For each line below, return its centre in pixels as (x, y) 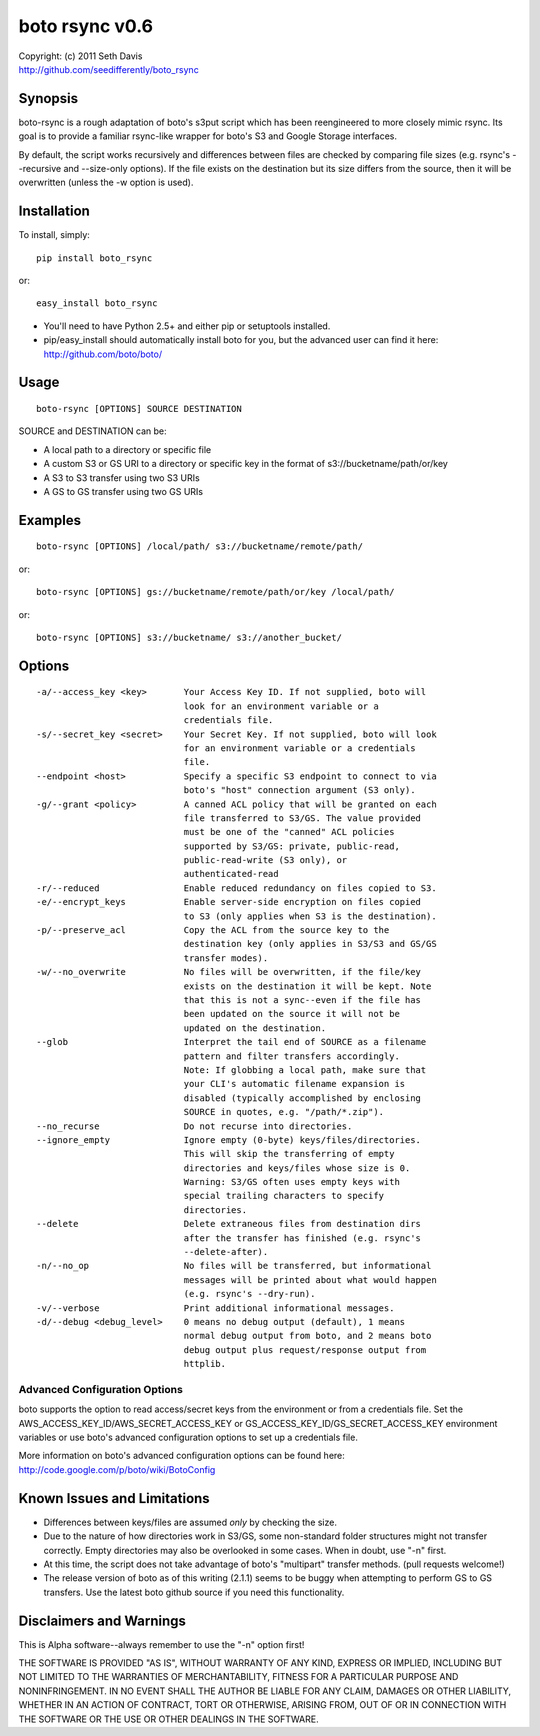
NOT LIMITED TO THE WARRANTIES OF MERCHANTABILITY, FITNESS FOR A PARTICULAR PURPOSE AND (238, 1677)
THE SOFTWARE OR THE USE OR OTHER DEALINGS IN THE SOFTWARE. (168, 1719)
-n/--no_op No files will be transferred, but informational (234, 1266)
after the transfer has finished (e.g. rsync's (302, 1238)
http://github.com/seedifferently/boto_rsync (108, 69)
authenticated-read (231, 874)
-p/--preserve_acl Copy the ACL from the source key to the (213, 930)
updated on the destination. (255, 1028)
